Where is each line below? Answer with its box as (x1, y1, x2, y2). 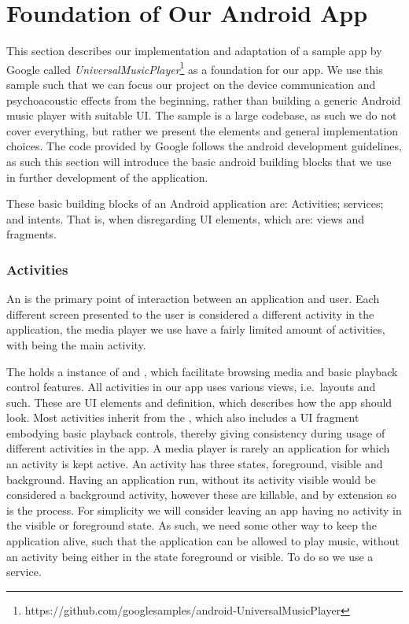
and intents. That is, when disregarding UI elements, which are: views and (6, 210, 365, 227)
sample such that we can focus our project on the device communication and (6, 76, 376, 92)
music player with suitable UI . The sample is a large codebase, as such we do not (6, 107, 397, 124)
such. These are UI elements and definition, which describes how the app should (6, 393, 392, 410)
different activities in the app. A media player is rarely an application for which (6, 440, 390, 456)
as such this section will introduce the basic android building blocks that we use (6, 153, 392, 169)
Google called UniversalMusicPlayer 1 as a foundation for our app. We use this (6, 58, 383, 77)
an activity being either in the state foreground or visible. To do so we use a (6, 548, 374, 564)
